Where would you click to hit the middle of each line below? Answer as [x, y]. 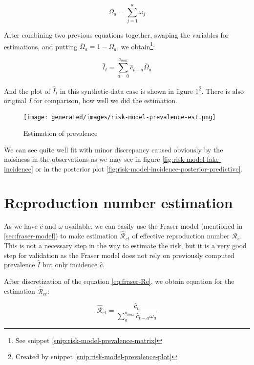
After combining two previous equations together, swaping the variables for [116, 35]
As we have [21, 225]
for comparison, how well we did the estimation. [106, 100]
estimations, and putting [41, 46]
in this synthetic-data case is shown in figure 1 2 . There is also [152, 90]
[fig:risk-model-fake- [192, 159]
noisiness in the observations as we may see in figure [82, 159]
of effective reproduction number [181, 236]
